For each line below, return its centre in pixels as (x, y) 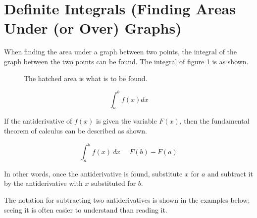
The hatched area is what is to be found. (86, 78)
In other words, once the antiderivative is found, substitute (93, 173)
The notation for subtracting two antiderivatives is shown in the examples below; (127, 200)
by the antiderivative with (43, 183)
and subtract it (230, 173)
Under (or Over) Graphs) (93, 28)
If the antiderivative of (38, 121)
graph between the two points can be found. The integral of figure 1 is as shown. (126, 61)
